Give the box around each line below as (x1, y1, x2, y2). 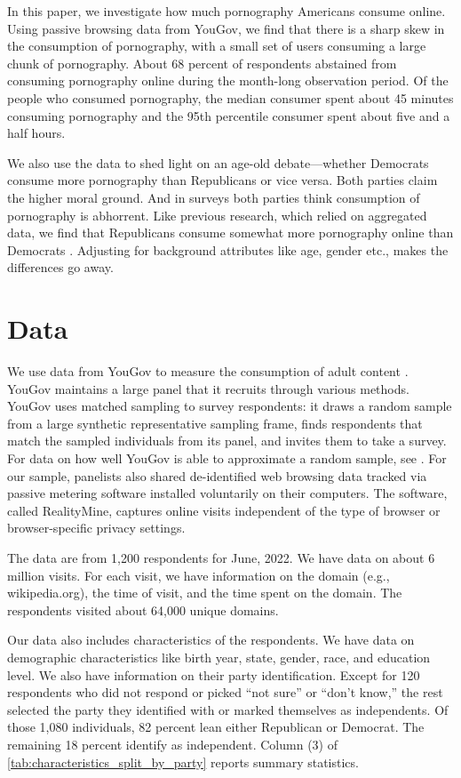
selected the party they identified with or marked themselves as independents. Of (7, 700, 449, 718)
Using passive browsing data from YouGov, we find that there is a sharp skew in (7, 19, 445, 37)
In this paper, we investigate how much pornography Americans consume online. (7, 2, 446, 20)
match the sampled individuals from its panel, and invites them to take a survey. (7, 431, 447, 450)
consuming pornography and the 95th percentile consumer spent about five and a (7, 106, 450, 124)
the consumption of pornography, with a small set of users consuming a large (7, 36, 426, 55)
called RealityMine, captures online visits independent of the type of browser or (7, 501, 441, 519)
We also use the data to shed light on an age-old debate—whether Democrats (7, 153, 429, 172)
